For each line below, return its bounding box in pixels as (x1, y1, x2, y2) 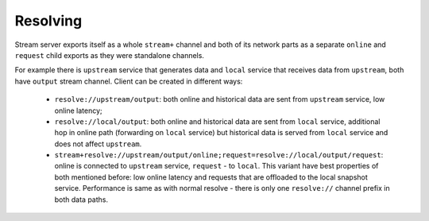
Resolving (14, 12, 83, 29)
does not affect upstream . (54, 139, 142, 149)
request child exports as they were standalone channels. (14, 50, 204, 60)
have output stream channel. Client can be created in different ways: (14, 76, 243, 86)
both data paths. (54, 195, 109, 204)
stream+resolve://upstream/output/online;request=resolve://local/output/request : (54, 150, 384, 160)
